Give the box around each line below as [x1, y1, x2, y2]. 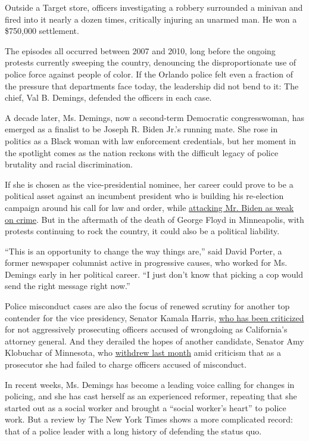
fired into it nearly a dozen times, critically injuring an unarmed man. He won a [5, 13, 297, 25]
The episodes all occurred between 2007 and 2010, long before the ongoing [5, 44, 276, 57]
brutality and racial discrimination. [5, 158, 133, 170]
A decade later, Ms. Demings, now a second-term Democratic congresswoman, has [5, 111, 304, 123]
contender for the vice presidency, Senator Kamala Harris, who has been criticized [5, 311, 304, 324]
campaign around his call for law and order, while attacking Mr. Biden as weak [5, 201, 294, 213]
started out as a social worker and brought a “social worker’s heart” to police [5, 401, 286, 414]
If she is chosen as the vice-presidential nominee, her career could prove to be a [5, 178, 294, 190]
